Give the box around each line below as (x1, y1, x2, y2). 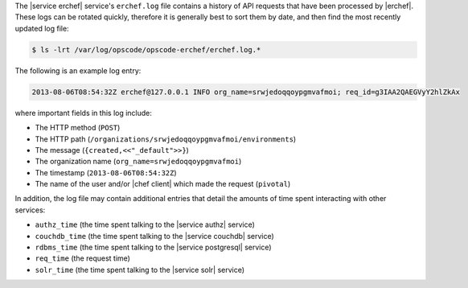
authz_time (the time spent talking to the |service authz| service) (35, 220, 255, 229)
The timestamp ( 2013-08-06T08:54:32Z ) (35, 167, 177, 177)
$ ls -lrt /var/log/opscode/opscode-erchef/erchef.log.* (31, 45, 261, 54)
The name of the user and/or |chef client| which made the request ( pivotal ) (35, 179, 291, 189)
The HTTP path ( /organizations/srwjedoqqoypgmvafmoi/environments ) (35, 134, 297, 144)
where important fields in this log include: (14, 108, 153, 117)
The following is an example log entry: (14, 65, 142, 76)
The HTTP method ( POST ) (35, 123, 121, 133)
